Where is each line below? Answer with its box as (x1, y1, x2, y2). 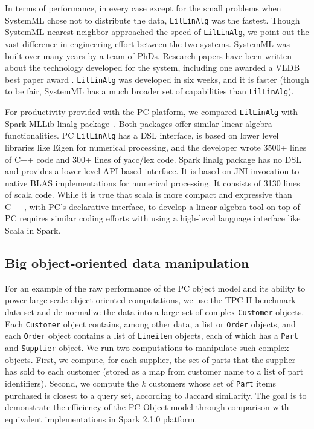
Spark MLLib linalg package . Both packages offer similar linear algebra (5, 117, 272, 129)
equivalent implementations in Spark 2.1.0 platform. (5, 412, 197, 425)
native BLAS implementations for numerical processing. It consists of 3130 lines (5, 176, 300, 189)
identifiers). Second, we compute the (5, 376, 139, 389)
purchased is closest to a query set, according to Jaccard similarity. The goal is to (5, 388, 307, 401)
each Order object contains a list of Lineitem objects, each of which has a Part (5, 329, 298, 342)
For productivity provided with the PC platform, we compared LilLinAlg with (5, 105, 298, 117)
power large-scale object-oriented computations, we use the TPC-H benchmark (5, 293, 296, 306)
